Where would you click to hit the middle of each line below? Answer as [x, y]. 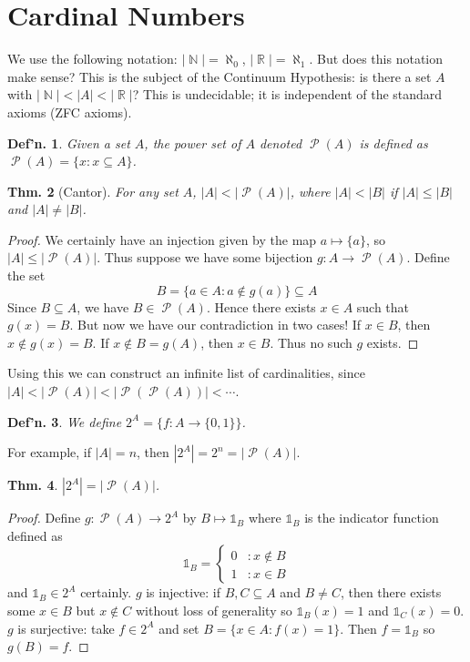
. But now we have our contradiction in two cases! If [215, 325]
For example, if [50, 452]
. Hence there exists [261, 306]
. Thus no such [311, 342]
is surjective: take [66, 628]
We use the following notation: [92, 59]
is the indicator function [372, 518]
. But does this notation [376, 59]
